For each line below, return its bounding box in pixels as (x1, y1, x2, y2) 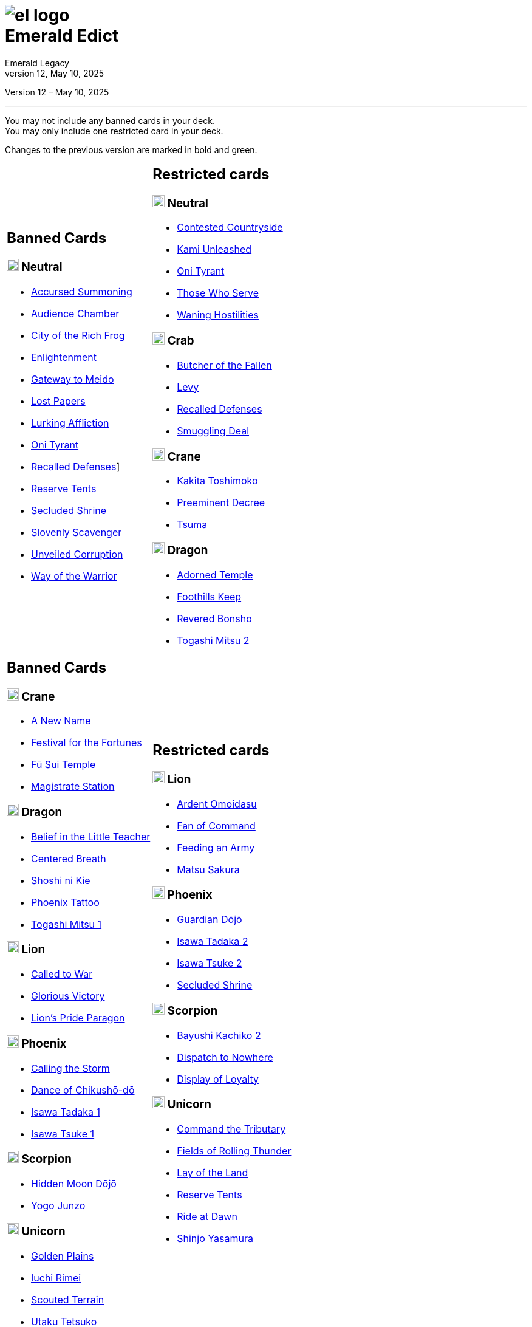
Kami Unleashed (177, 243, 252, 256)
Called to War (31, 968, 93, 981)
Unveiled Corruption (31, 548, 123, 561)
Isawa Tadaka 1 (31, 1105, 100, 1118)
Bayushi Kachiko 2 (177, 1029, 261, 1041)
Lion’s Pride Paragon (31, 1012, 125, 1024)
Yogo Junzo (31, 1199, 86, 1212)
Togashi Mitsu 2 (177, 634, 250, 646)
